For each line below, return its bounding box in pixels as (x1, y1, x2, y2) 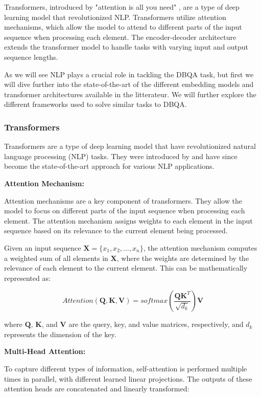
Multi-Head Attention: (4, 346, 86, 357)
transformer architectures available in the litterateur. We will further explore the (4, 89, 256, 99)
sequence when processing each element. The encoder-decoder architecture (4, 31, 236, 42)
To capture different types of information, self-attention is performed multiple (4, 363, 247, 374)
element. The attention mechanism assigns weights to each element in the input (4, 215, 253, 226)
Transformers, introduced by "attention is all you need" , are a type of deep (4, 2, 240, 12)
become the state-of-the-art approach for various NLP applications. (4, 161, 215, 171)
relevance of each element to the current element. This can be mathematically (4, 262, 248, 273)
